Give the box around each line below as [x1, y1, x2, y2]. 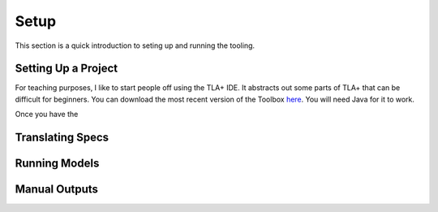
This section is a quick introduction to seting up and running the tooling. [15, 41, 255, 50]
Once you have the [15, 110, 79, 119]
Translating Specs [15, 131, 109, 145]
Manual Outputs [15, 183, 99, 197]
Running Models [15, 157, 100, 171]
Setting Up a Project [15, 62, 118, 76]
